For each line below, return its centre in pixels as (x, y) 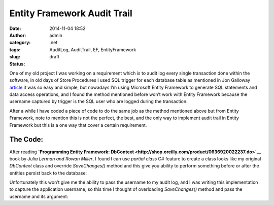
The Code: (26, 140)
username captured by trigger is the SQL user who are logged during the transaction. (98, 101)
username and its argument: (39, 196)
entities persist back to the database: (48, 173)
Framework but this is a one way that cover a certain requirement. (78, 125)
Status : (17, 64)
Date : (15, 28)
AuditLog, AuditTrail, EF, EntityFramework (93, 49)
